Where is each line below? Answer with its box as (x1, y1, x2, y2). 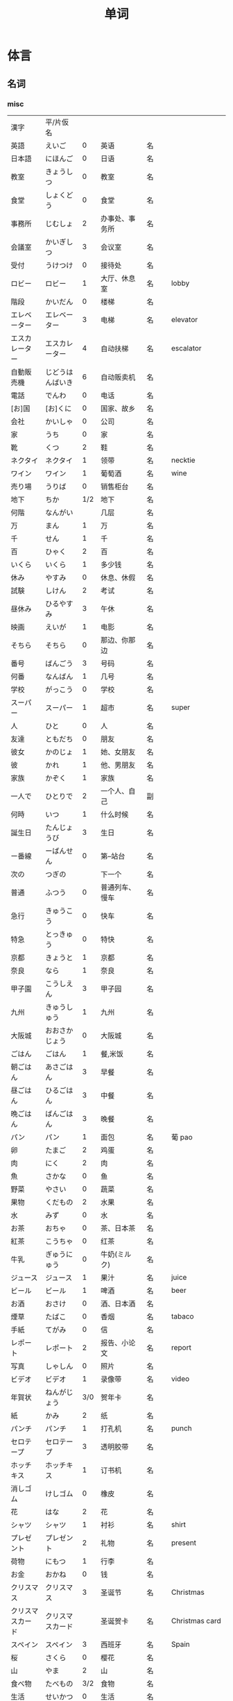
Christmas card (171, 1616, 221, 1625)
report (171, 1342, 192, 1352)
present (171, 1538, 196, 1548)
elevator (171, 314, 198, 324)
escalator (171, 343, 202, 353)
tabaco (171, 1311, 194, 1321)
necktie (171, 455, 196, 465)
